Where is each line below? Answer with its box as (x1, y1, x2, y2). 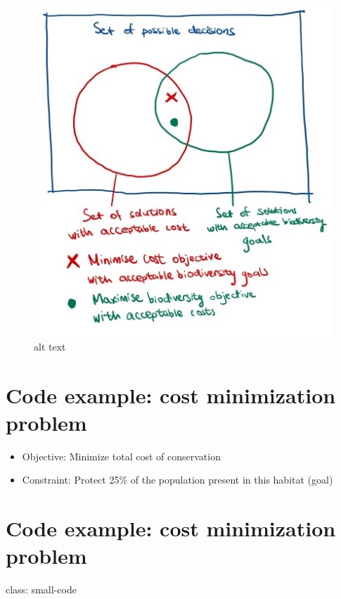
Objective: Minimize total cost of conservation (22, 448, 221, 463)
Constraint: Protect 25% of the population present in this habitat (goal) (22, 472, 333, 487)
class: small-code (6, 582, 77, 597)
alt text (34, 339, 66, 353)
